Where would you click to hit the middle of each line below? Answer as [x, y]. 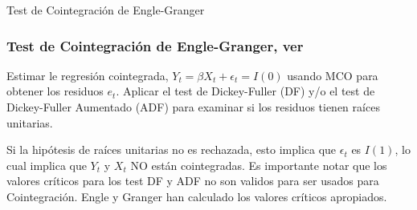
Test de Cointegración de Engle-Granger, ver [155, 45]
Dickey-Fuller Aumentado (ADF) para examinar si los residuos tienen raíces [193, 107]
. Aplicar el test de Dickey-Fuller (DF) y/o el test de [245, 91]
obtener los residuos [55, 91]
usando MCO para [333, 75]
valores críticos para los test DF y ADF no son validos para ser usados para [193, 181]
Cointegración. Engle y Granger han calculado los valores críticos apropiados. [197, 196]
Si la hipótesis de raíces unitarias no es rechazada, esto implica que [172, 149]
